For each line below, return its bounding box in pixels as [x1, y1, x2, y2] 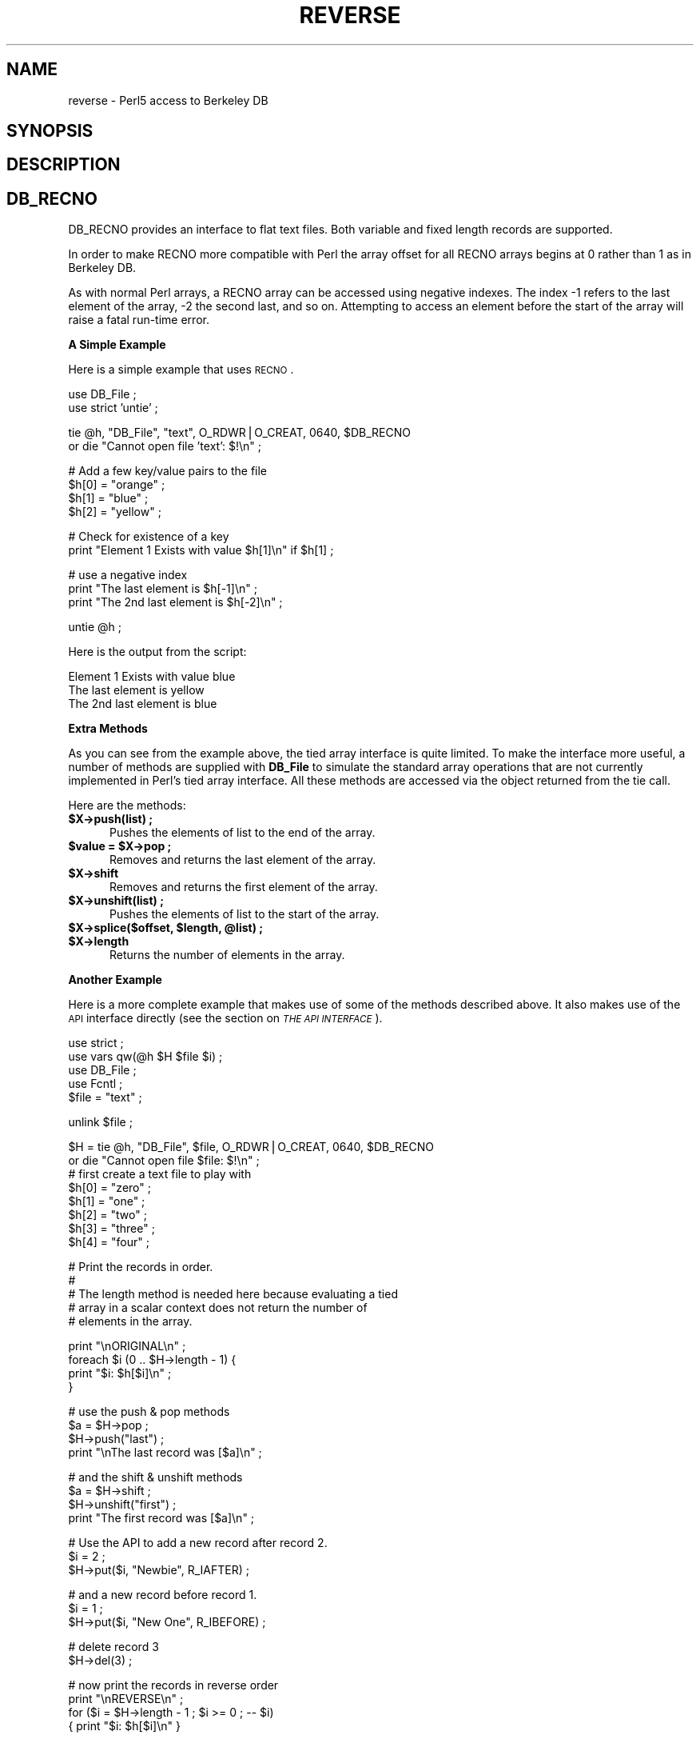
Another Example [68, 973, 162, 987]
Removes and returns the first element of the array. [109, 880, 378, 894]
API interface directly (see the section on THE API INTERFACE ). [68, 1011, 383, 1025]
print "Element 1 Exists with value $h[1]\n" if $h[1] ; [68, 543, 334, 558]
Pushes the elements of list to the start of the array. [109, 907, 380, 921]
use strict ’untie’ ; [68, 401, 158, 415]
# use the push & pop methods [68, 1405, 230, 1419]
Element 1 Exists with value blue [68, 670, 236, 684]
